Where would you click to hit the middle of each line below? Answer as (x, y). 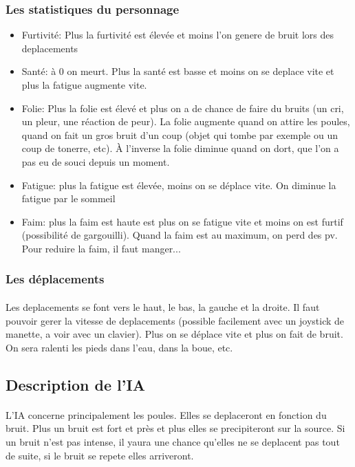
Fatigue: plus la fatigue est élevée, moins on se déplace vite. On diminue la (179, 185)
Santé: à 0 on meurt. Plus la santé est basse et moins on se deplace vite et (178, 71)
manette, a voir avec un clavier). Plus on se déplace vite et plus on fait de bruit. (174, 334)
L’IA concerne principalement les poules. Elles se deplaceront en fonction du (166, 414)
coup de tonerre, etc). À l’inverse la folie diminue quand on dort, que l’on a (180, 148)
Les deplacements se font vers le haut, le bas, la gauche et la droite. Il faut (163, 306)
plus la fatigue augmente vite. (84, 85)
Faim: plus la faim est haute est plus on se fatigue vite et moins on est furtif (182, 221)
